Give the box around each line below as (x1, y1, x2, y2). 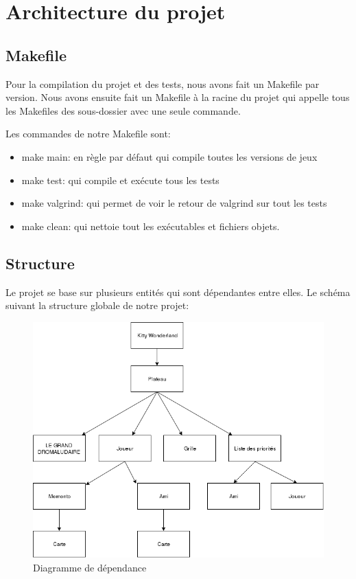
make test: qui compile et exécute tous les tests (21, 172, 219, 187)
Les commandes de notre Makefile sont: (5, 126, 171, 141)
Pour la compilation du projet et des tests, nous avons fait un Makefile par (5, 76, 320, 91)
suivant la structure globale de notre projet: (5, 298, 189, 313)
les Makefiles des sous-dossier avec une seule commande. (5, 103, 241, 117)
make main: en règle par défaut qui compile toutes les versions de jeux (21, 149, 318, 163)
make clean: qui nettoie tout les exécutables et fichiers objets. (21, 218, 280, 233)
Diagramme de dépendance (33, 560, 147, 574)
